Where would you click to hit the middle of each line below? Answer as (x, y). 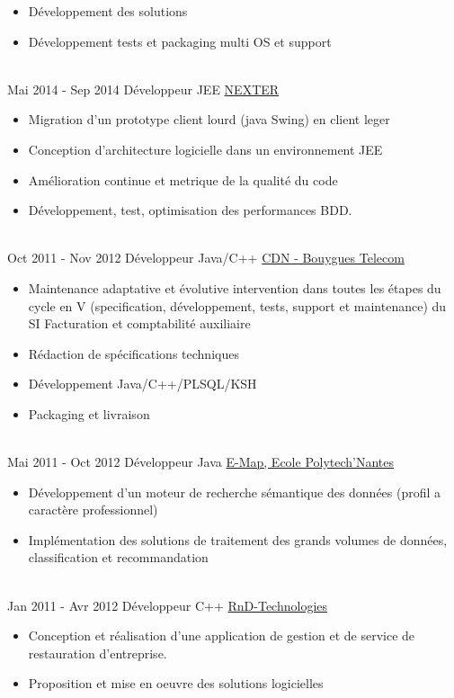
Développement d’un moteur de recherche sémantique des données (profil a (235, 492)
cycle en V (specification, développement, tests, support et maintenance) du (237, 305)
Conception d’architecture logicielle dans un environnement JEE (205, 149)
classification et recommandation (118, 557)
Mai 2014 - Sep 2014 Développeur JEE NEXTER (143, 89)
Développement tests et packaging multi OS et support (180, 41)
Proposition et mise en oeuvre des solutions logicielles (176, 683)
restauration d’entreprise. (98, 653)
